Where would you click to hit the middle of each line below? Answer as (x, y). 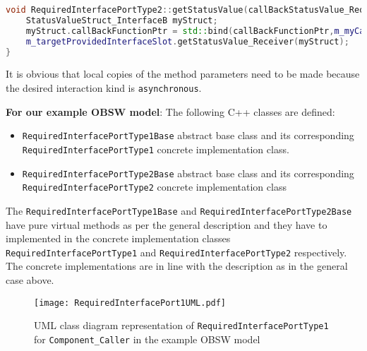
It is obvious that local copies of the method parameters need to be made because (183, 74)
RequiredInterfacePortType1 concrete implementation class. (156, 149)
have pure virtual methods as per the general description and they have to (167, 224)
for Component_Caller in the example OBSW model (147, 339)
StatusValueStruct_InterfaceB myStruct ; (122, 20)
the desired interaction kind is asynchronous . (104, 87)
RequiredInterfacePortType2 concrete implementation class (154, 187)
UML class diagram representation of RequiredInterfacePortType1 (181, 325)
